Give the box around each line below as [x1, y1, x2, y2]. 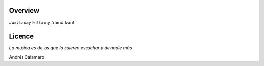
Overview [9, 6, 40, 15]
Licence [9, 32, 34, 41]
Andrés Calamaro [9, 54, 44, 60]
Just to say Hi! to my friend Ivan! [9, 20, 74, 25]
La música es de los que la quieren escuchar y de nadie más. [9, 45, 133, 51]
